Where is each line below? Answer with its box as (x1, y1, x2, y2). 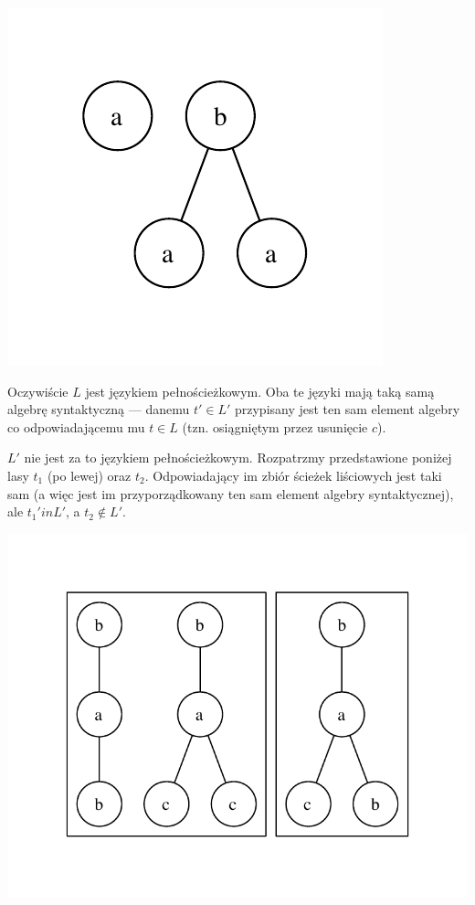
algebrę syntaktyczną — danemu (7, 399, 190, 419)
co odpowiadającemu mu (7, 417, 145, 436)
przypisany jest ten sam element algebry (234, 399, 460, 419)
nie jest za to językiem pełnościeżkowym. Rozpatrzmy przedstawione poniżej (24, 448, 452, 467)
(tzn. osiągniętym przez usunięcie (182, 417, 368, 436)
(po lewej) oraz (47, 465, 132, 484)
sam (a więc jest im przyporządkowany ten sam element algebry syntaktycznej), (7, 484, 454, 503)
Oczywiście (7, 381, 69, 400)
